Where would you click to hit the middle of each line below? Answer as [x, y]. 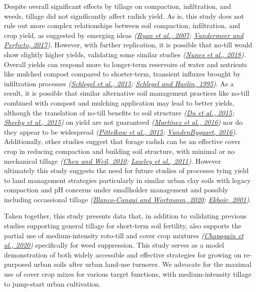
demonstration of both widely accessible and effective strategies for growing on [123, 254]
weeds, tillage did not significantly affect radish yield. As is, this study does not [124, 16]
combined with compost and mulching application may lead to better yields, [119, 102]
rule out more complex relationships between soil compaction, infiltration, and [122, 25]
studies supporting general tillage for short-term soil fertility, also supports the [123, 226]
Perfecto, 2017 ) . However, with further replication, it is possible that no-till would [128, 45]
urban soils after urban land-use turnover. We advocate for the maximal [143, 264]
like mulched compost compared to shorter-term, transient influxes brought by [122, 74]
